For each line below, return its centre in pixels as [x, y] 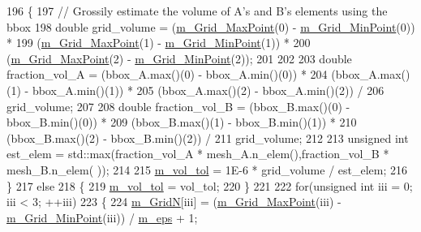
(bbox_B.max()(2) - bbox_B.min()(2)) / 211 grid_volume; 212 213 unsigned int [208, 137]
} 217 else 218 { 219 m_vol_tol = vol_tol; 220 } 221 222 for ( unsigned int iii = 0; [210, 185]
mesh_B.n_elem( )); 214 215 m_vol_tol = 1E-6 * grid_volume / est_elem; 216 [207, 169]
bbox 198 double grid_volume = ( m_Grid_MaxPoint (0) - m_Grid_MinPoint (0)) [211, 26]
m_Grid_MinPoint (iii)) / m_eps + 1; [102, 217]
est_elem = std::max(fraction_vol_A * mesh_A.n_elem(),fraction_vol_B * [198, 154]
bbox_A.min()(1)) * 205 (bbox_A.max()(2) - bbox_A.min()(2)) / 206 [208, 90]
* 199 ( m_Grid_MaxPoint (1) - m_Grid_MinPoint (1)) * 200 [159, 43]
